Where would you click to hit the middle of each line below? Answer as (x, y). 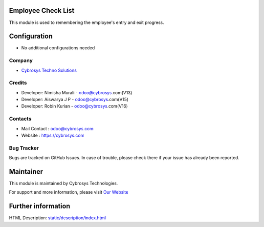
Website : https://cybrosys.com (53, 135)
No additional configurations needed (58, 48)
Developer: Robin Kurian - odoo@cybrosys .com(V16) (75, 106)
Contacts (20, 119)
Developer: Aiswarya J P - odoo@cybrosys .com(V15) (75, 100)
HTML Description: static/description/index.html (57, 218)
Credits (18, 83)
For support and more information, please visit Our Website (69, 192)
